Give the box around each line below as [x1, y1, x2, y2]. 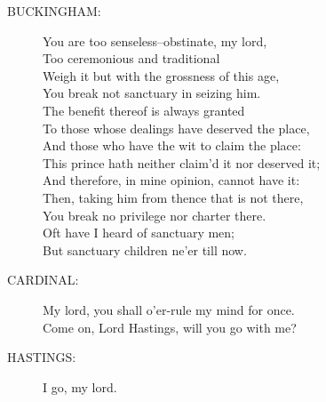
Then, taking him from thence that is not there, [43, 188, 304, 206]
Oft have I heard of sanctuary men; [43, 223, 235, 242]
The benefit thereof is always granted [43, 100, 245, 119]
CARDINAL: [7, 270, 79, 289]
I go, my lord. [43, 377, 117, 396]
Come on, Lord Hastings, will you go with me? [43, 318, 297, 336]
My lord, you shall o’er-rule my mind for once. [43, 300, 295, 318]
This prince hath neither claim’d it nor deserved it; [43, 153, 321, 172]
